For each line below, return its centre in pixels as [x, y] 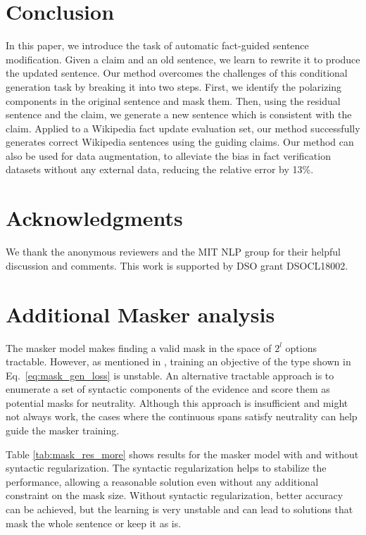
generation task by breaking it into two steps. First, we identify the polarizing [174, 86]
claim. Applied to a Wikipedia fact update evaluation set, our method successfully [183, 128]
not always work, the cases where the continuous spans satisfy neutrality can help [182, 416]
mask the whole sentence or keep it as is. [94, 523]
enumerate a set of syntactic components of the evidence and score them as [168, 389]
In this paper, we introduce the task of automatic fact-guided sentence [157, 45]
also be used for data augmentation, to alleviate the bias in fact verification [168, 155]
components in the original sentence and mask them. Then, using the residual [173, 100]
